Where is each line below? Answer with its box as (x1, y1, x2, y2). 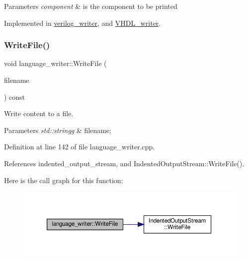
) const (4, 91, 25, 102)
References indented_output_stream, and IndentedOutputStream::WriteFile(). (4, 158, 245, 168)
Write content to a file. (4, 108, 74, 119)
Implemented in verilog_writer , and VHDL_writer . (4, 17, 161, 28)
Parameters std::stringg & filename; (4, 125, 111, 135)
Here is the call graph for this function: (4, 175, 123, 185)
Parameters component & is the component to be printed (4, 1, 177, 11)
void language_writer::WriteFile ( (4, 58, 107, 68)
